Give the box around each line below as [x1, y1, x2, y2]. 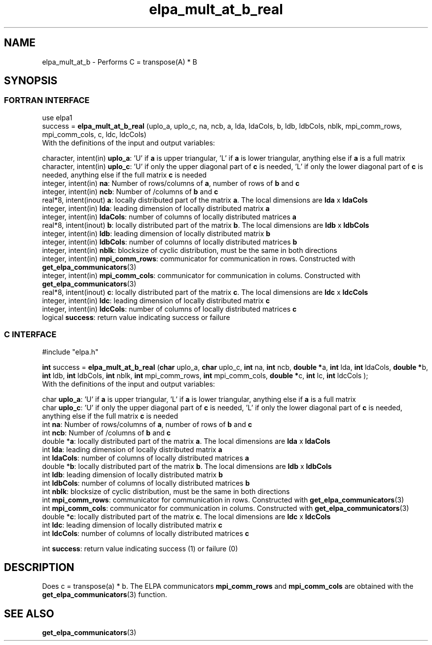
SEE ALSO [4, 607, 54, 620]
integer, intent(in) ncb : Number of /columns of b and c [42, 187, 218, 196]
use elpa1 [42, 113, 72, 122]
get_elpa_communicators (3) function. [42, 590, 167, 599]
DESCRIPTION [4, 561, 74, 573]
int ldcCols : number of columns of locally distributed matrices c [42, 529, 250, 537]
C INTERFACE [4, 329, 57, 340]
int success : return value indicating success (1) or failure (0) [42, 544, 238, 553]
